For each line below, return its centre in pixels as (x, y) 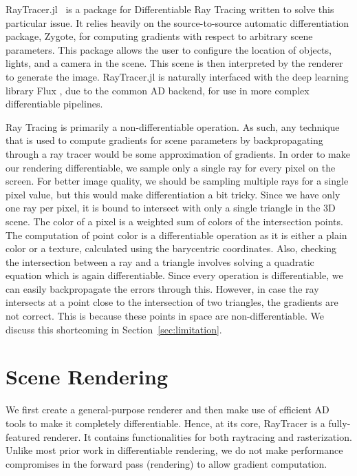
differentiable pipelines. (54, 104)
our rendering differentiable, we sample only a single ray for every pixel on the (171, 167)
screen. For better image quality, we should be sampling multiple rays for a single (177, 181)
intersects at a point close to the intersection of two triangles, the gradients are (172, 302)
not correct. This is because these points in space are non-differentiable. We (165, 316)
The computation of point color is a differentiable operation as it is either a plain (176, 235)
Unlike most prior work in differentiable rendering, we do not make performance (174, 450)
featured (23, 436)
